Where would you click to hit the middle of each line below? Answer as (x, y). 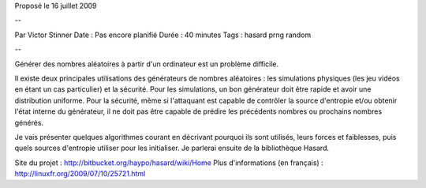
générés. (29, 122)
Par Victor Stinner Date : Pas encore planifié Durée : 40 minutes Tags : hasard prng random (163, 35)
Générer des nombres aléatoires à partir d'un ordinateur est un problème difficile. (147, 64)
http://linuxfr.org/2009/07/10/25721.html (80, 174)
